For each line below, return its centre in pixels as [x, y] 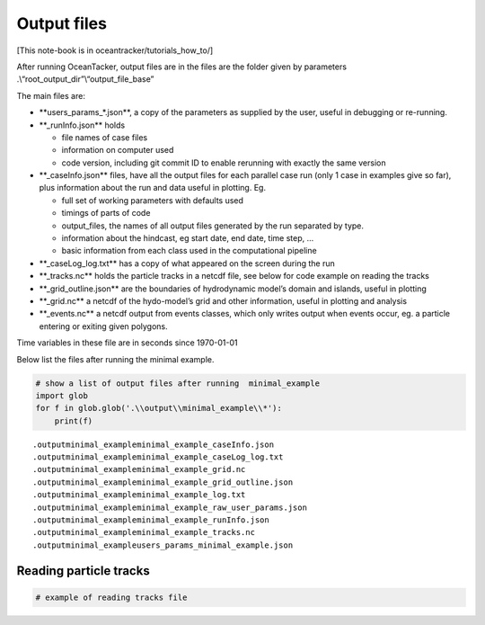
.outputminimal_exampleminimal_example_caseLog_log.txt [158, 457]
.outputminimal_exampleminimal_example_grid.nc [139, 469]
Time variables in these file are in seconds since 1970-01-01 [127, 343]
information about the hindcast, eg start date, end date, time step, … [188, 238]
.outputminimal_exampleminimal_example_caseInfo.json [153, 444]
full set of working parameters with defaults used [153, 200]
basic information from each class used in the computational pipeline [190, 251]
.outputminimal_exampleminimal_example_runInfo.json [151, 520]
